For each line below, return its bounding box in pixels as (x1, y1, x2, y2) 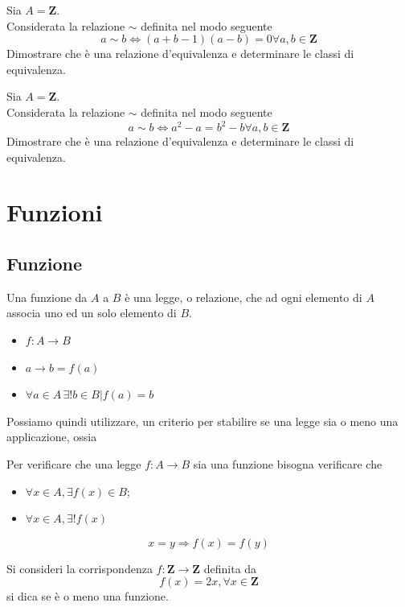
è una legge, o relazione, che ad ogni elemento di (125, 288, 362, 305)
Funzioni (6, 196, 103, 229)
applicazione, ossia (6, 428, 97, 445)
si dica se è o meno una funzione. (6, 588, 169, 605)
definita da (203, 560, 257, 576)
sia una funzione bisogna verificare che (193, 455, 382, 472)
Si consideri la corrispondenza (6, 560, 153, 576)
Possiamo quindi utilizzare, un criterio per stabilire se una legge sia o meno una (6, 412, 399, 429)
